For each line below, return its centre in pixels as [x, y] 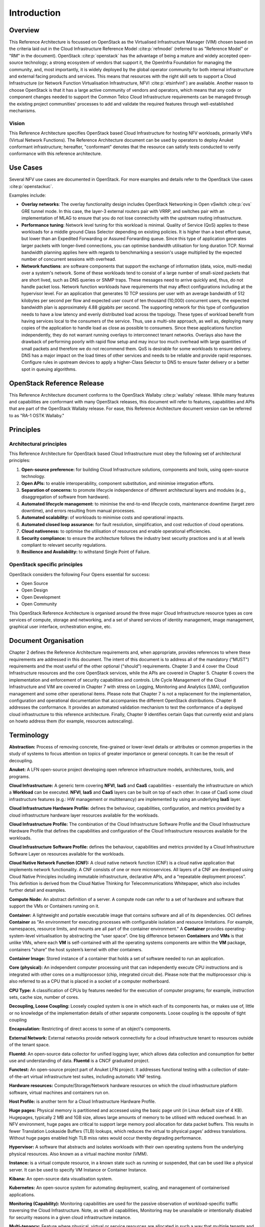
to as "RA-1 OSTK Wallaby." [37, 415]
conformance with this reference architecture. [55, 154]
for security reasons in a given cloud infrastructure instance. [70, 1217]
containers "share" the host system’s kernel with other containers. [76, 949]
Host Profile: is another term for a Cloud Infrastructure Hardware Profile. [83, 1101]
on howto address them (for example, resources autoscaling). [71, 721]
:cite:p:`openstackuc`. [31, 186]
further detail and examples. [38, 890]
